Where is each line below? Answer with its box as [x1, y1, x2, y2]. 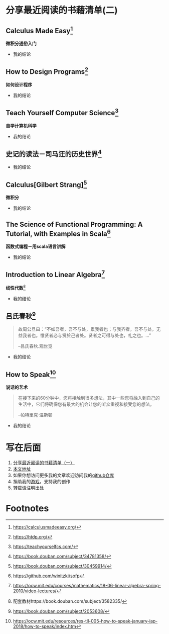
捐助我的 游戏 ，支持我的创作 [13, 479, 71, 485]
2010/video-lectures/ [13, 588, 57, 594]
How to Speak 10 [6, 369, 56, 379]
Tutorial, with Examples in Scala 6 [6, 228, 111, 238]
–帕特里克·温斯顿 [18, 412, 53, 418]
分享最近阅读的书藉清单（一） [13, 460, 75, 466]
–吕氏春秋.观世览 [18, 343, 53, 349]
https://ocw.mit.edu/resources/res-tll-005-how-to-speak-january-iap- [13, 618, 158, 624]
